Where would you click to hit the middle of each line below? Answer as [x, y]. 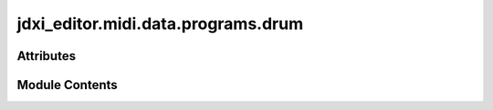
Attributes [47, 56]
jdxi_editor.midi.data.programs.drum [160, 24]
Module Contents [67, 85]
